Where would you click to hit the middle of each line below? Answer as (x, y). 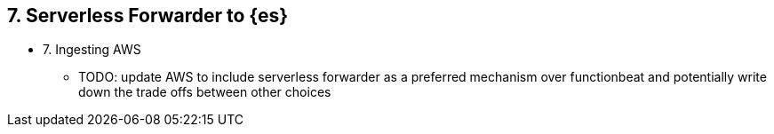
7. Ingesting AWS (92, 50)
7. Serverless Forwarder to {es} (148, 16)
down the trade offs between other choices (205, 92)
